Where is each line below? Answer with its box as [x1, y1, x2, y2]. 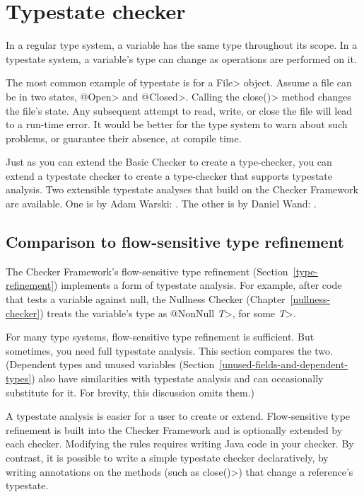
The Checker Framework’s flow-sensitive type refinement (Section [6, 263, 288, 278]
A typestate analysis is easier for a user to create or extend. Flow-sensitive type [6, 409, 351, 423]
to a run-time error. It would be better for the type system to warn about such [6, 117, 348, 132]
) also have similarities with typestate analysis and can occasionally [31, 371, 324, 386]
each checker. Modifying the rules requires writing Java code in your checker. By [6, 436, 354, 451]
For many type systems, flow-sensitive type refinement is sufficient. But [6, 329, 315, 344]
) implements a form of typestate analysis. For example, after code [54, 278, 342, 292]
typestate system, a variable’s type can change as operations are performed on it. [6, 51, 357, 66]
